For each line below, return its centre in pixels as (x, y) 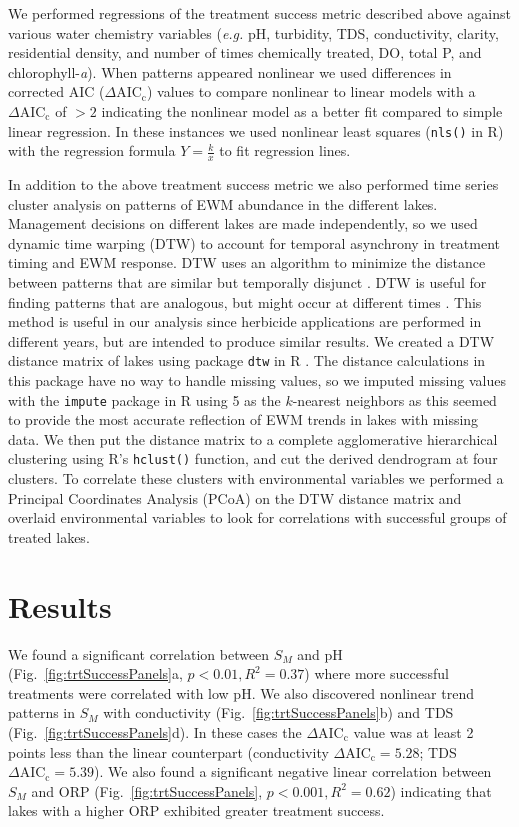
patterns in (42, 712)
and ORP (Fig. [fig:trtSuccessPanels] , (147, 790)
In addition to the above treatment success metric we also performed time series (253, 184)
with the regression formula (92, 150)
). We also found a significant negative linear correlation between (293, 771)
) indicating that (441, 790)
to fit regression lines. (285, 150)
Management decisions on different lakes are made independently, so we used (243, 223)
